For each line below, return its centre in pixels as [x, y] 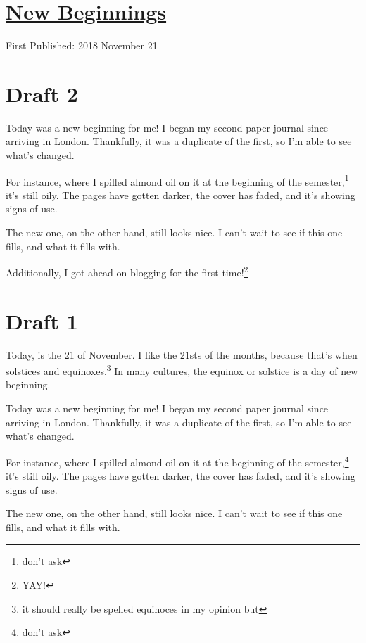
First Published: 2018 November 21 [82, 45]
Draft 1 [42, 320]
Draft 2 [42, 93]
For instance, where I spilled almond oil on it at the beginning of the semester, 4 [177, 461]
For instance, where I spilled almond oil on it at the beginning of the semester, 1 [177, 180]
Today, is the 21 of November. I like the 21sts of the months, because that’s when [182, 354]
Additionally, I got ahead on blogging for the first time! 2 [127, 271]
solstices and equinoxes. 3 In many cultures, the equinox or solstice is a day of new [182, 370]
